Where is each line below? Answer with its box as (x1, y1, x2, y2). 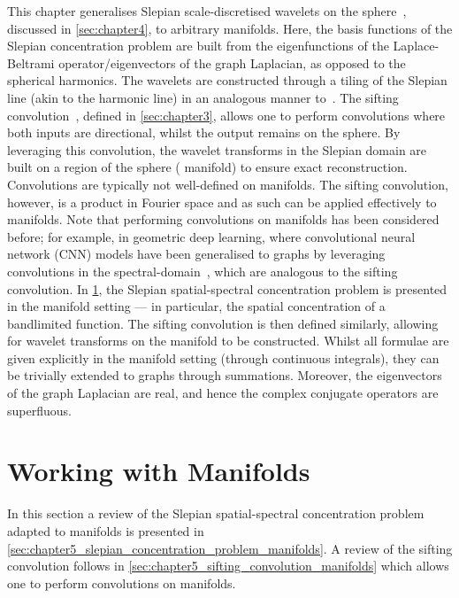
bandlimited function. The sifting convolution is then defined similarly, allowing (7, 314, 439, 332)
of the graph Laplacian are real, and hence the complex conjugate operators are (7, 384, 439, 402)
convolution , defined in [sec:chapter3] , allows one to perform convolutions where (7, 105, 446, 124)
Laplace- (393, 36, 440, 55)
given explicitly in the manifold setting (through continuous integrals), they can (7, 348, 440, 367)
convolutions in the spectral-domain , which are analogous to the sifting (7, 261, 398, 280)
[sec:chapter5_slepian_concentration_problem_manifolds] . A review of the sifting (7, 539, 453, 557)
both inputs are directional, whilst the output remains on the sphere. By (7, 123, 401, 142)
